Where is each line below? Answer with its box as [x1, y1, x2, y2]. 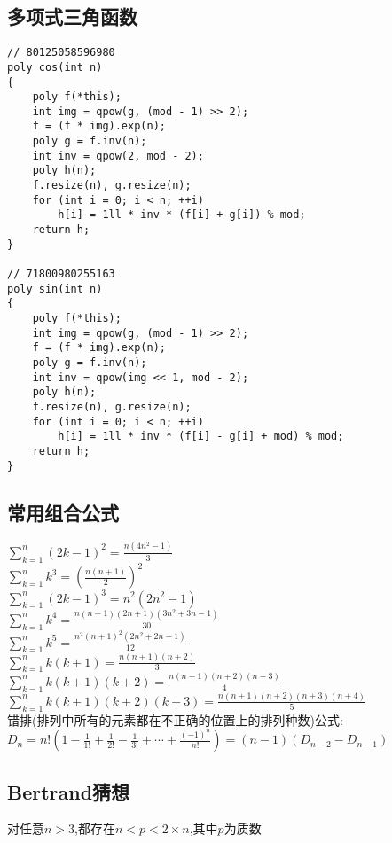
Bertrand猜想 [7, 777, 130, 805]
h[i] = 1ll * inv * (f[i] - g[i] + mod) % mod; [58, 430, 344, 443]
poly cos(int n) [7, 60, 103, 74]
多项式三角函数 [7, 3, 137, 30]
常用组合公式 [7, 498, 119, 526]
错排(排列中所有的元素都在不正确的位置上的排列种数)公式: [7, 710, 343, 729]
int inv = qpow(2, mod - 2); [32, 149, 204, 162]
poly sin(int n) [7, 282, 103, 295]
